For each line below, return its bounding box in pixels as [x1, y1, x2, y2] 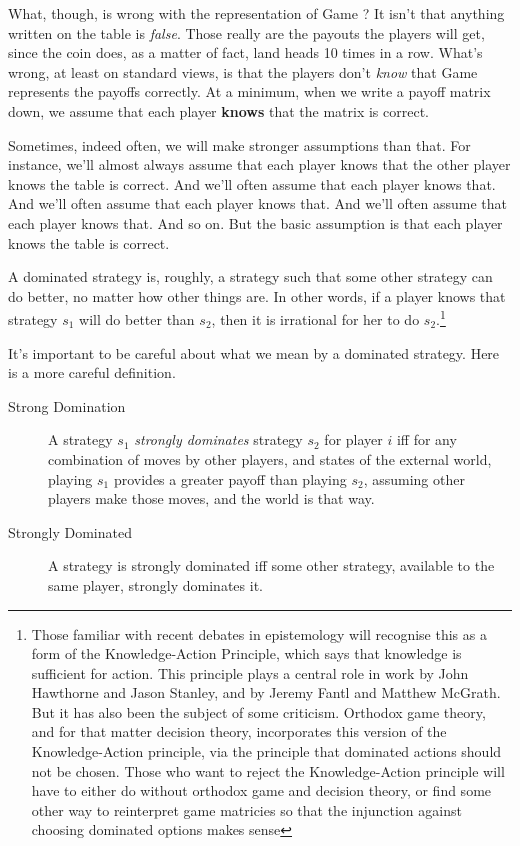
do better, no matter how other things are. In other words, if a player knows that [8, 285, 506, 306]
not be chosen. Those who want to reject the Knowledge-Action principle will [31, 760, 505, 781]
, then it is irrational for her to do [211, 308, 420, 329]
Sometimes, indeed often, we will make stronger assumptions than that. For [8, 134, 471, 155]
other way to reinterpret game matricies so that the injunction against [31, 799, 462, 820]
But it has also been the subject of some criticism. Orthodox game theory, [31, 701, 486, 722]
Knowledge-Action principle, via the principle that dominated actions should [31, 741, 502, 762]
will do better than [79, 308, 195, 329]
